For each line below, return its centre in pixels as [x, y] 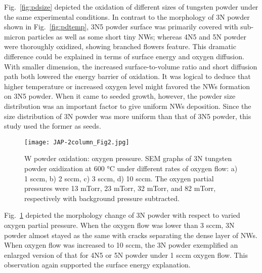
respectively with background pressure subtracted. [102, 198]
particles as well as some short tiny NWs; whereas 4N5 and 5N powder [137, 36]
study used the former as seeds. [53, 126]
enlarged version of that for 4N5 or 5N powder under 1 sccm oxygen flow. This [126, 255]
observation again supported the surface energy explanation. [97, 265]
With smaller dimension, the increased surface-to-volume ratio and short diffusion [131, 66]
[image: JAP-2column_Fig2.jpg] [77, 142]
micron [15, 36]
